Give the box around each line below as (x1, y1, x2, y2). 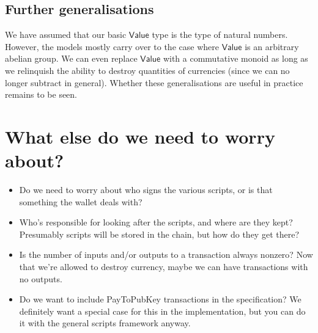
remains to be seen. (5, 88, 78, 101)
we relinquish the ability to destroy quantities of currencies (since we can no (5, 64, 290, 76)
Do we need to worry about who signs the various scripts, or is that (19, 183, 273, 196)
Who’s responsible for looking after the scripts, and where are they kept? (19, 216, 293, 229)
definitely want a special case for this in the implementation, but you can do (19, 304, 306, 317)
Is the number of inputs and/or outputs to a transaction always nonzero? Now (19, 248, 313, 261)
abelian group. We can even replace (5, 52, 138, 65)
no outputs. (19, 272, 62, 285)
